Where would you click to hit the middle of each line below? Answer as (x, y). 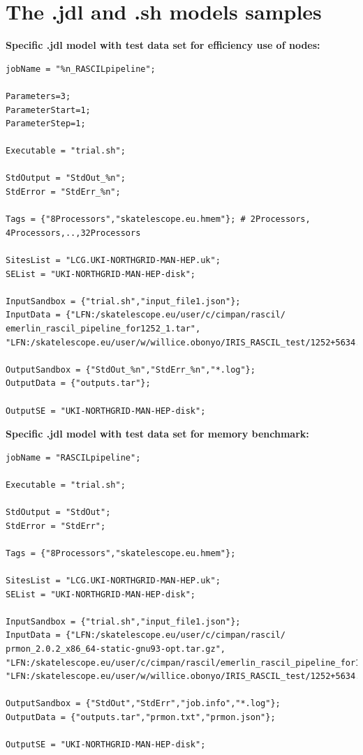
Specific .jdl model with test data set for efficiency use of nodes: (163, 45)
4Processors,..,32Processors (73, 233)
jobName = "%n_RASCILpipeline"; (81, 69)
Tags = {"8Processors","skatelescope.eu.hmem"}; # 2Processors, (158, 219)
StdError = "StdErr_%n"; (63, 192)
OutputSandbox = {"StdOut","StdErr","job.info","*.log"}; (143, 704)
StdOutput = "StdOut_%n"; (66, 178)
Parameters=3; (38, 96)
